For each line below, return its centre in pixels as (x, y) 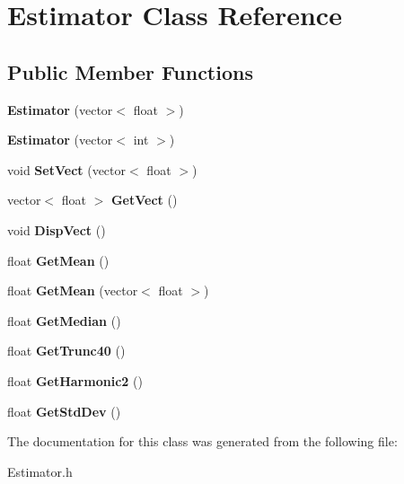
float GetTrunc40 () (66, 351)
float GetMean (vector (73, 290)
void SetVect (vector (67, 169)
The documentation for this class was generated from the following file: (202, 441)
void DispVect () (57, 229)
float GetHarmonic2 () (75, 380)
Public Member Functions (130, 71)
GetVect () (144, 200)
